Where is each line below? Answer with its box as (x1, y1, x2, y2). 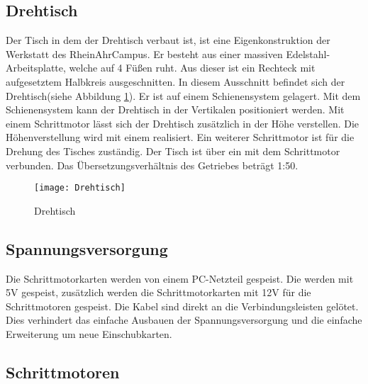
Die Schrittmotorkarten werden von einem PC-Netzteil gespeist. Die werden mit (6, 271, 354, 286)
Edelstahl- (286, 46, 330, 61)
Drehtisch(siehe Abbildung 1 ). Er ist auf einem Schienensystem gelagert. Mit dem (6, 88, 361, 103)
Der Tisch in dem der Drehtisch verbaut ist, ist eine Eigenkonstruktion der (6, 33, 330, 47)
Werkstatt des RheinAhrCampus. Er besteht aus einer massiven (6, 46, 283, 61)
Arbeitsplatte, (6, 60, 66, 75)
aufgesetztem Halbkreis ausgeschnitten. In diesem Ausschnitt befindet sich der (6, 74, 345, 89)
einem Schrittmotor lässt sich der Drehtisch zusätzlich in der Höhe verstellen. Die (6, 115, 359, 130)
